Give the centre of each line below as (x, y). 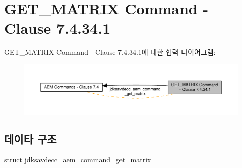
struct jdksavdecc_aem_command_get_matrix (78, 160)
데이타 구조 (31, 139)
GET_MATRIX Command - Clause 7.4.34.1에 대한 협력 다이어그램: (110, 52)
